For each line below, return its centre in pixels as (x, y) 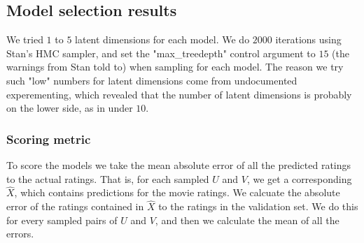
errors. (20, 234)
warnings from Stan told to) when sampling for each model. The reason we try (175, 67)
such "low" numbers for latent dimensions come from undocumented (152, 80)
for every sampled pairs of (62, 220)
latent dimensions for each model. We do (162, 39)
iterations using (308, 39)
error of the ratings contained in (75, 206)
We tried (25, 39)
